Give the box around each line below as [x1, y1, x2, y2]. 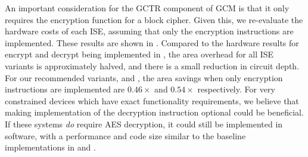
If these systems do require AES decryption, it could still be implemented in [5, 117, 283, 130]
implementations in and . [5, 141, 96, 153]
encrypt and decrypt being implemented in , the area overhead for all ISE [5, 48, 274, 60]
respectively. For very [197, 83, 275, 95]
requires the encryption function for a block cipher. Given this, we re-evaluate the [5, 13, 303, 25]
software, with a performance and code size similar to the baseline [5, 129, 246, 142]
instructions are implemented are [5, 83, 125, 95]
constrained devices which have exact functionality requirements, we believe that [5, 94, 299, 107]
